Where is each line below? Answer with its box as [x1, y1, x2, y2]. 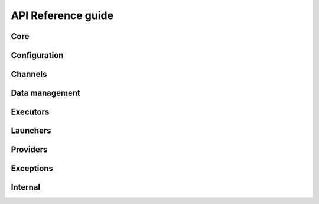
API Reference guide [11, 9, 114, 22]
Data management [11, 88, 81, 98]
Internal [11, 182, 41, 192]
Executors [11, 107, 50, 117]
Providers [11, 145, 48, 155]
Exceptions [11, 163, 53, 174]
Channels [11, 69, 47, 79]
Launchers [11, 126, 51, 136]
